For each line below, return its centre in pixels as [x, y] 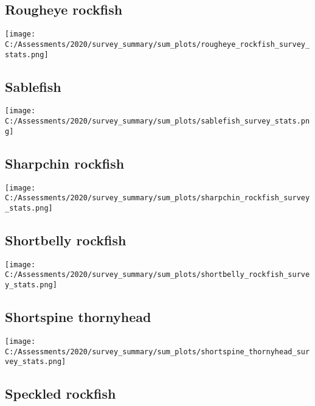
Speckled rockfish [61, 394]
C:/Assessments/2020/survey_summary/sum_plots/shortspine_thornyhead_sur [157, 352]
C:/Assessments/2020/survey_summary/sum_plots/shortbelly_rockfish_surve [157, 275]
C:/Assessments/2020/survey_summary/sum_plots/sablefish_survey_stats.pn [157, 121]
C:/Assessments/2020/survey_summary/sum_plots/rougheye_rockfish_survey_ [157, 44]
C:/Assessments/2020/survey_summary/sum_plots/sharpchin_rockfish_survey [157, 198]
